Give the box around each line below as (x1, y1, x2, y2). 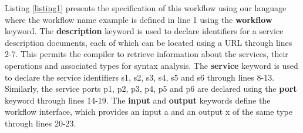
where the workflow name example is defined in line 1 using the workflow (5, 13, 272, 25)
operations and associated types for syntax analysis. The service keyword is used (5, 59, 298, 71)
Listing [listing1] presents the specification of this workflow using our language (5, 2, 287, 14)
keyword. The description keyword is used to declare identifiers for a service (5, 25, 284, 37)
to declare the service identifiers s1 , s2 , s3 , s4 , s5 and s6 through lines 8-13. (5, 71, 275, 83)
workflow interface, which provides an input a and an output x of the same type (5, 105, 292, 118)
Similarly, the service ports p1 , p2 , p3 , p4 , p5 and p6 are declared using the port (5, 82, 297, 95)
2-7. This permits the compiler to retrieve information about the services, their (5, 48, 288, 60)
